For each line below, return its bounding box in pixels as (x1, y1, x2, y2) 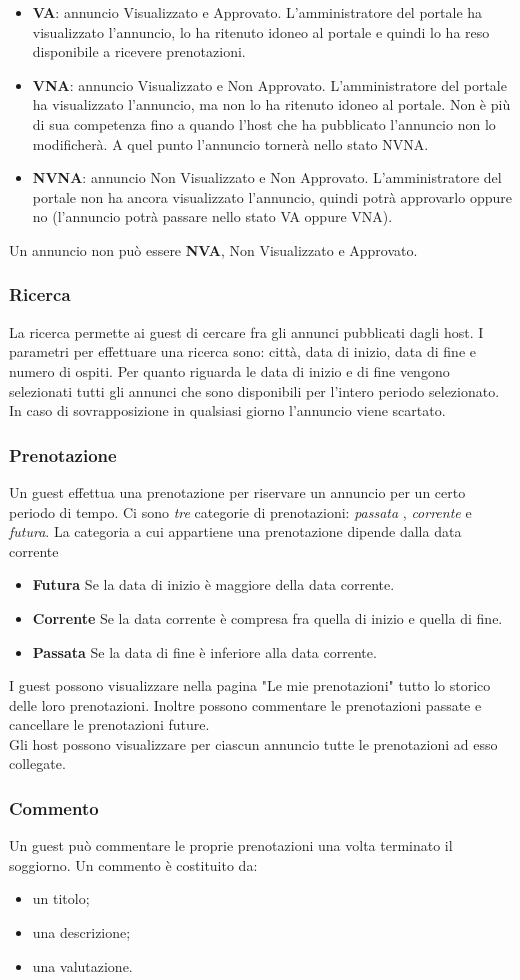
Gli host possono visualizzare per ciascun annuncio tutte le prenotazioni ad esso (9, 733, 498, 754)
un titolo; (32, 888, 90, 909)
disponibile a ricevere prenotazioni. (32, 41, 246, 62)
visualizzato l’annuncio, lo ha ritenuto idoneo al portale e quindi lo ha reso (32, 21, 490, 42)
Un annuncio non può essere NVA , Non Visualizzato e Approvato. (9, 239, 418, 260)
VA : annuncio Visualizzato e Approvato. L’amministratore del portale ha (32, 2, 483, 22)
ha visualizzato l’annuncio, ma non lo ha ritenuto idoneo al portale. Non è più (32, 94, 511, 115)
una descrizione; (32, 922, 131, 943)
